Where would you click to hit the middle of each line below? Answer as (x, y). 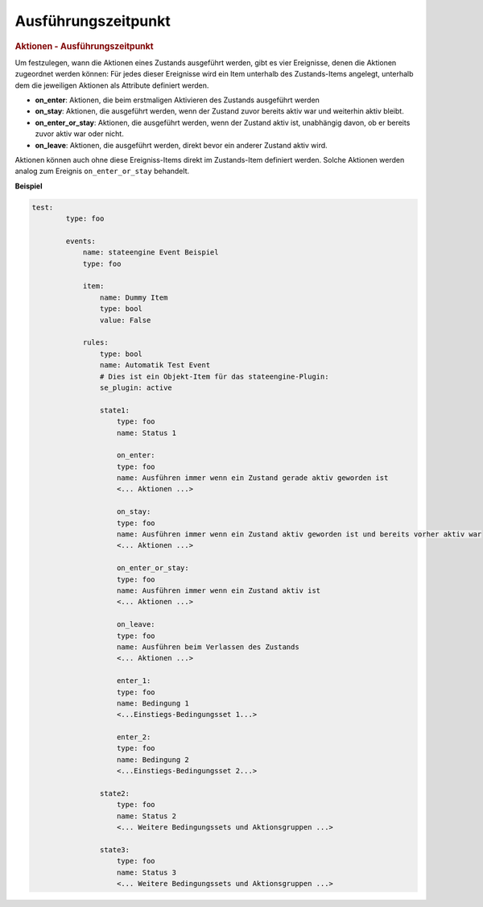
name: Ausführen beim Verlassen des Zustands (208, 647)
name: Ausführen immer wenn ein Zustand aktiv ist (219, 590)
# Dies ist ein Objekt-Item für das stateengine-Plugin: (214, 376)
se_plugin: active (136, 387)
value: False (125, 320)
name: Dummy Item (134, 297)
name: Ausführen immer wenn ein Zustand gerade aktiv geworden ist (253, 478)
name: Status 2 (147, 816)
